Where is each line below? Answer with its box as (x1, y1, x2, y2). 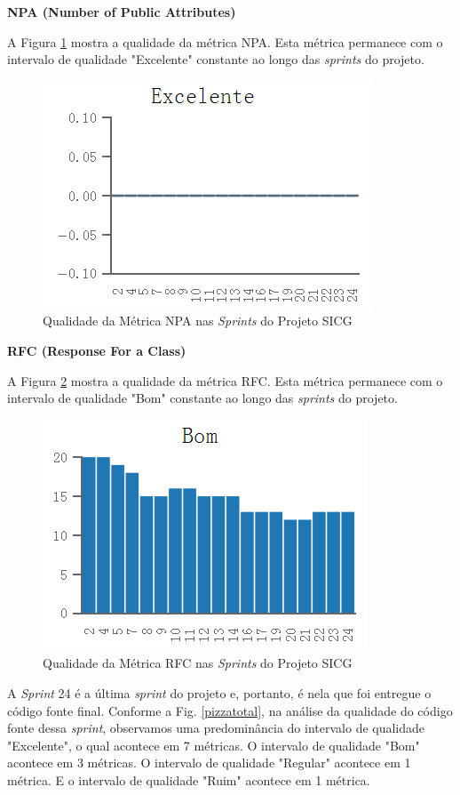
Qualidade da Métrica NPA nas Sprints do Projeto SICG (43, 311, 353, 330)
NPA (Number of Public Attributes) (7, 3, 236, 20)
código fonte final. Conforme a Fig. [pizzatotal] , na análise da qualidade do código (7, 701, 453, 719)
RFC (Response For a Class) (7, 341, 186, 359)
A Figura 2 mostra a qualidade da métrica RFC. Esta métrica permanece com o (7, 371, 443, 389)
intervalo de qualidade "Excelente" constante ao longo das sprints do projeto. (7, 50, 424, 68)
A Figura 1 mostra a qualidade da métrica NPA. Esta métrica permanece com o (7, 32, 443, 51)
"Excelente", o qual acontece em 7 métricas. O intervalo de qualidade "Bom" (7, 735, 420, 754)
